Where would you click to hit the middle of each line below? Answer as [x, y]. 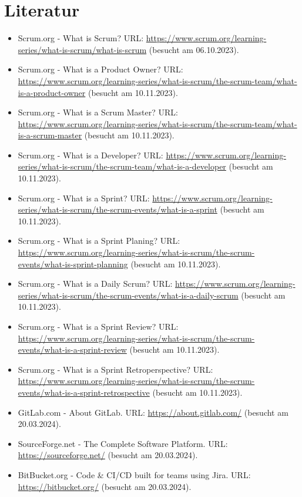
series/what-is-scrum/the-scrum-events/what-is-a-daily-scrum [128, 295]
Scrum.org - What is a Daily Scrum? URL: [95, 284]
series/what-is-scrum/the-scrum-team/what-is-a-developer [122, 166]
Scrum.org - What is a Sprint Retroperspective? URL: [115, 369]
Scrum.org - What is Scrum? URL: [81, 38]
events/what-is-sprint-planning [73, 264]
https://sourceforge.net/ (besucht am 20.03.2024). [108, 455]
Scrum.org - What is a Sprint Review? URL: [98, 326]
